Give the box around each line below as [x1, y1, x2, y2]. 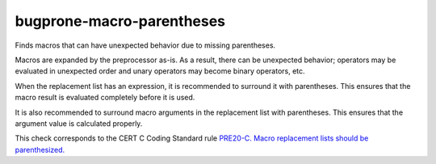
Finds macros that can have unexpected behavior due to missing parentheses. [15, 40, 276, 50]
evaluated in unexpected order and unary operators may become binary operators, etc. [15, 66, 306, 76]
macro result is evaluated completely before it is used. [15, 93, 195, 103]
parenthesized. [15, 145, 65, 154]
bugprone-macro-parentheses [15, 12, 226, 30]
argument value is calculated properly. [15, 118, 143, 128]
